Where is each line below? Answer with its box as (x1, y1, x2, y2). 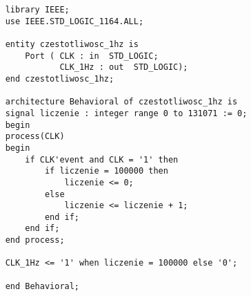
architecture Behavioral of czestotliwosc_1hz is (5, 97, 238, 107)
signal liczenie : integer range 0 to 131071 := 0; (5, 108, 248, 118)
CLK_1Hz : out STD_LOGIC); (59, 62, 188, 73)
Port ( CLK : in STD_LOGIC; (25, 50, 159, 61)
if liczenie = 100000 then (44, 166, 168, 176)
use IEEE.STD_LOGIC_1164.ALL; (5, 16, 144, 26)
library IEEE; (5, 5, 70, 15)
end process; (5, 235, 65, 246)
